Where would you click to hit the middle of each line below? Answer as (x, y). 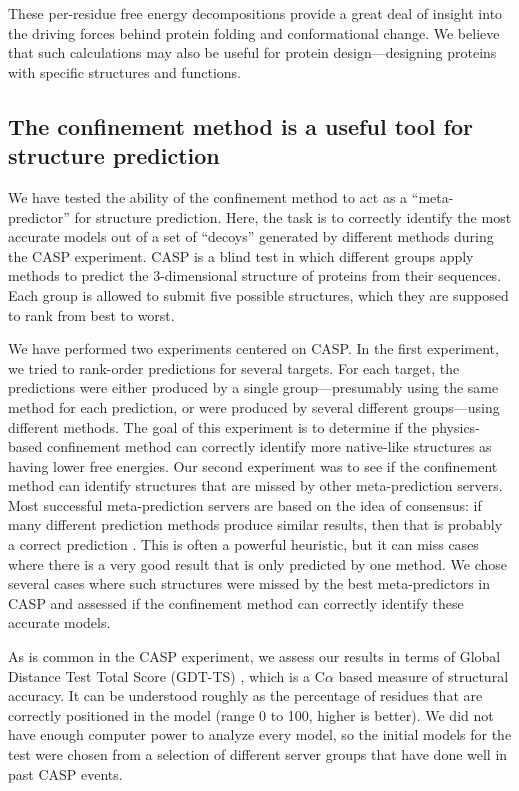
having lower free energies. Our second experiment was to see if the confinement (253, 465)
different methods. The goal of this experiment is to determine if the (217, 426)
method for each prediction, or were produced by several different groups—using (254, 406)
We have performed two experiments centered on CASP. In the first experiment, (253, 348)
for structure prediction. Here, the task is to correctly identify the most (293, 216)
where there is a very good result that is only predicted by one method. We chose (258, 563)
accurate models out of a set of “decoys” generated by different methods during (251, 236)
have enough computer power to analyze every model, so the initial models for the (260, 734)
